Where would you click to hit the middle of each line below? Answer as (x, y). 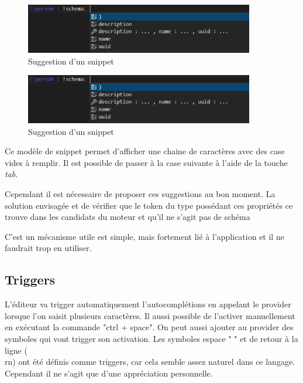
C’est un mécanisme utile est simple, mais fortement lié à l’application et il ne (144, 236)
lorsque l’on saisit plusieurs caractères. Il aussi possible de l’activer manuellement (150, 315)
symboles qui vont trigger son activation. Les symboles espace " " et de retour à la (151, 338)
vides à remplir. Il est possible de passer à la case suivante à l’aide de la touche (146, 162)
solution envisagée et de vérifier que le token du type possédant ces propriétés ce (149, 205)
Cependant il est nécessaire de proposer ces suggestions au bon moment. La (140, 194)
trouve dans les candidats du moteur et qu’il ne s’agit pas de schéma (128, 217)
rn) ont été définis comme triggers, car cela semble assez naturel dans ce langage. (150, 362)
